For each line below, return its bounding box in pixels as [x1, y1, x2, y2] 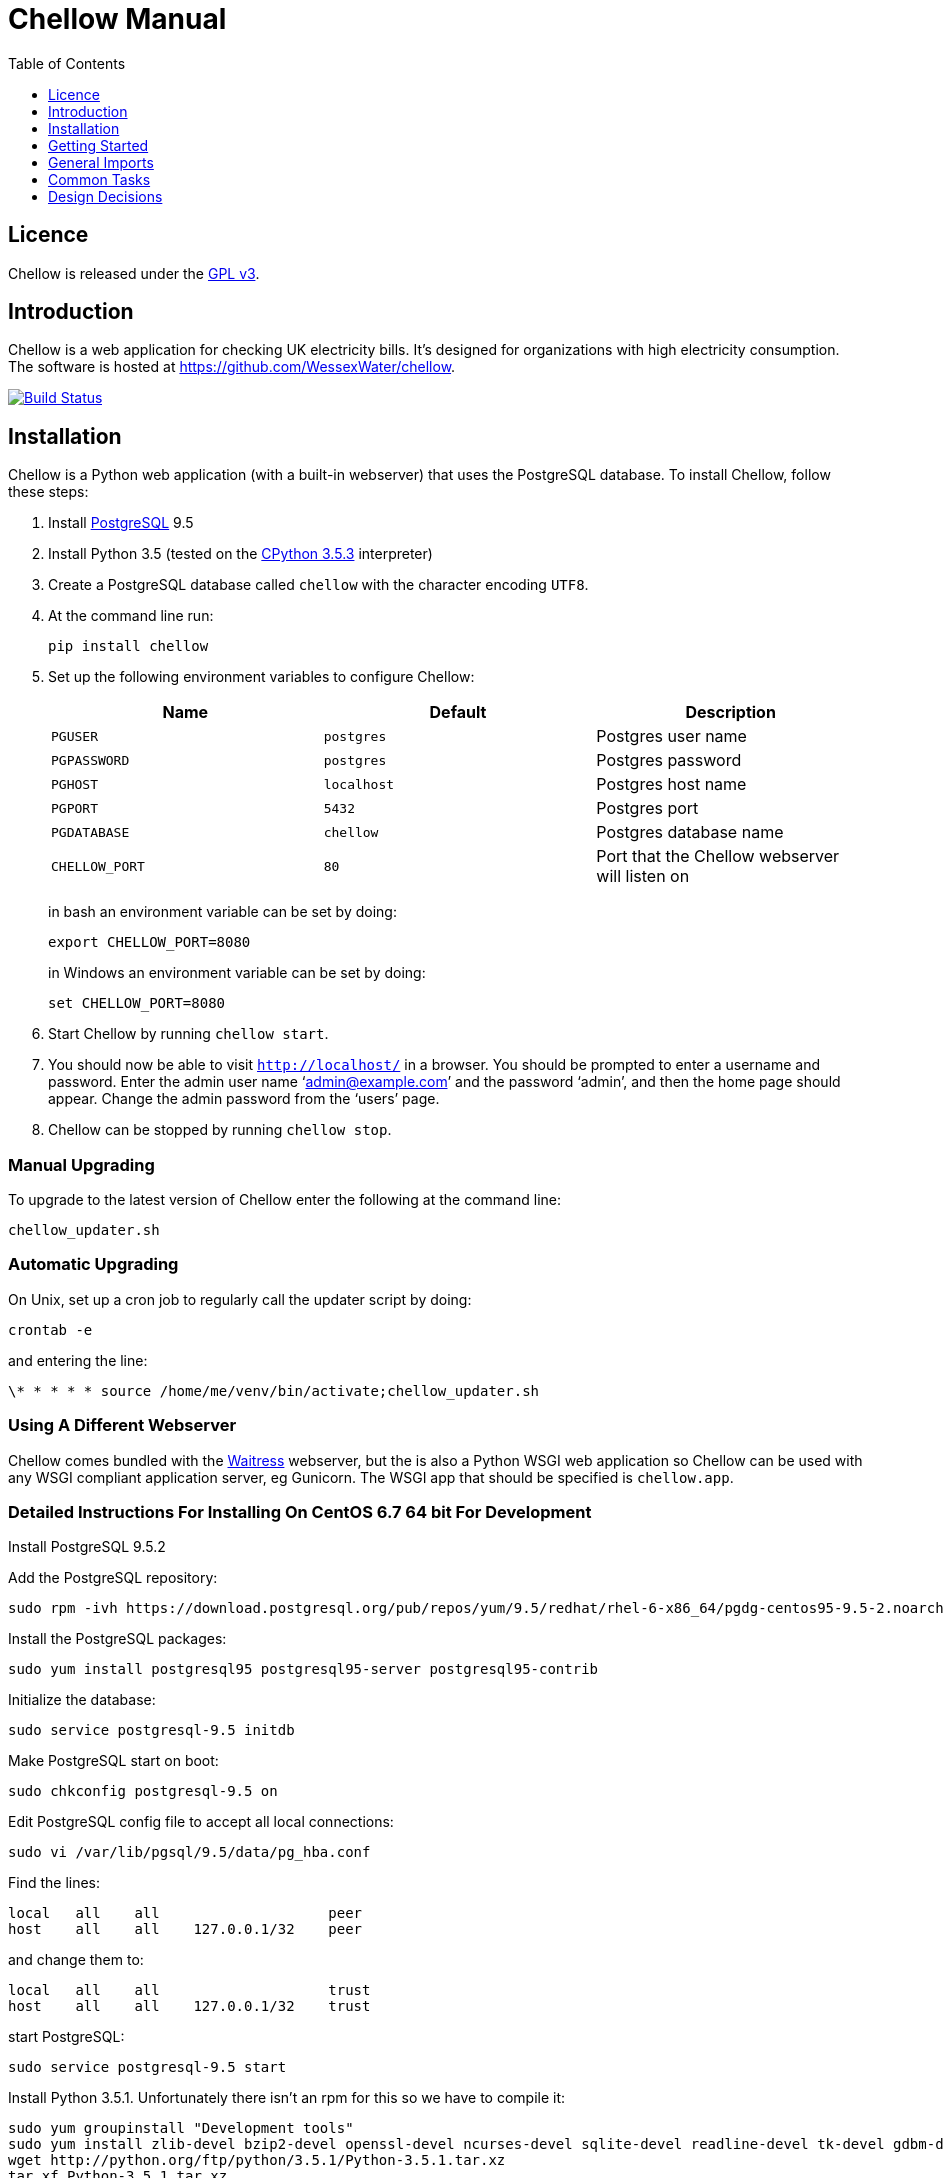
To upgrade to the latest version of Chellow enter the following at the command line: [8, 1191, 562, 1209]
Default [429, 702, 487, 723]
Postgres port [596, 798, 699, 819]
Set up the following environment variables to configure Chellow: [48, 668, 475, 686]
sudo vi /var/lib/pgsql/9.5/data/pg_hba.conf [8, 1844, 371, 1861]
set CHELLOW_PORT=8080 [48, 995, 226, 1012]
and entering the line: [8, 1351, 148, 1369]
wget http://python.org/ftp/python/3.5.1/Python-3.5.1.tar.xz [8, 2152, 506, 2169]
